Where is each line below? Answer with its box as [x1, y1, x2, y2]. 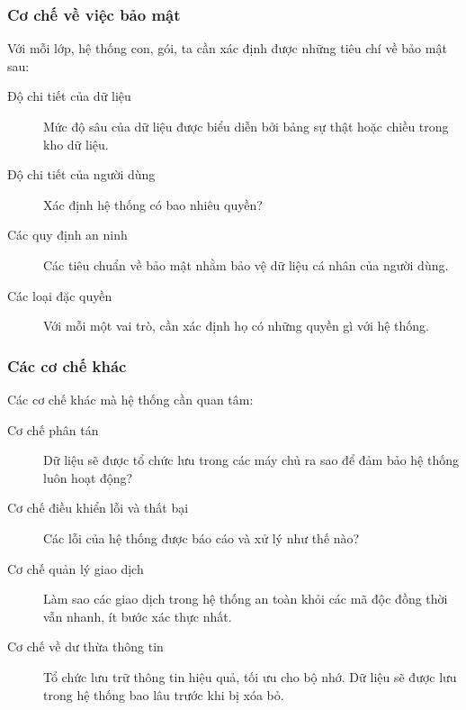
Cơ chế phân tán [7, 420, 99, 439]
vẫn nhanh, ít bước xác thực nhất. [43, 606, 232, 625]
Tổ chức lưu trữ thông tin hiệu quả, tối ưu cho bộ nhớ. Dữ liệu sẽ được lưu [43, 667, 457, 686]
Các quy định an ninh [7, 225, 128, 244]
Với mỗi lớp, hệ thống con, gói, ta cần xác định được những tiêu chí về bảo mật [7, 39, 447, 58]
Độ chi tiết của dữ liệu [7, 86, 131, 105]
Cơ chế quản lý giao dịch [7, 559, 144, 578]
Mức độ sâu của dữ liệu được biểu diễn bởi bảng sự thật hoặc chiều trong [43, 117, 449, 135]
